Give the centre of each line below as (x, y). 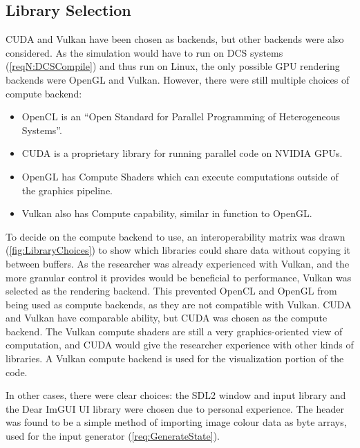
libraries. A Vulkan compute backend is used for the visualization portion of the (175, 358)
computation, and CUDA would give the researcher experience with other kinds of (180, 345)
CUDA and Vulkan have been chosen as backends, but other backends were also (175, 39)
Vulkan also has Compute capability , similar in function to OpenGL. (167, 213)
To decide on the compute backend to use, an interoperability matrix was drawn (176, 236)
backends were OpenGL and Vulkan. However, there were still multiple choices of (178, 79)
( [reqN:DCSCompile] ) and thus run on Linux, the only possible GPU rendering (173, 66)
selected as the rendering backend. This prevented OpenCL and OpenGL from (171, 291)
